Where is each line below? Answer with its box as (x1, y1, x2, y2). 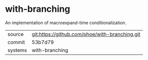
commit (7, 38, 25, 45)
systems (7, 47, 27, 54)
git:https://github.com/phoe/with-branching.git (31, 30, 141, 37)
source (7, 30, 24, 37)
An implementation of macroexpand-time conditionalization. (5, 20, 127, 26)
